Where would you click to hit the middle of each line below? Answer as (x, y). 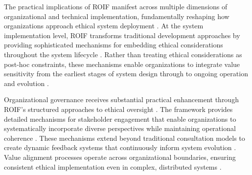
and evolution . (26, 83)
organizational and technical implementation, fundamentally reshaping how (117, 16)
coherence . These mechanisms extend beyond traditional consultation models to (125, 138)
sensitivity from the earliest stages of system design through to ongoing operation (126, 74)
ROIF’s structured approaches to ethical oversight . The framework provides (118, 109)
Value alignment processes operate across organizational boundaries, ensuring (120, 157)
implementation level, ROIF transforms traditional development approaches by (122, 35)
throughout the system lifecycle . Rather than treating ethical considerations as (123, 54)
